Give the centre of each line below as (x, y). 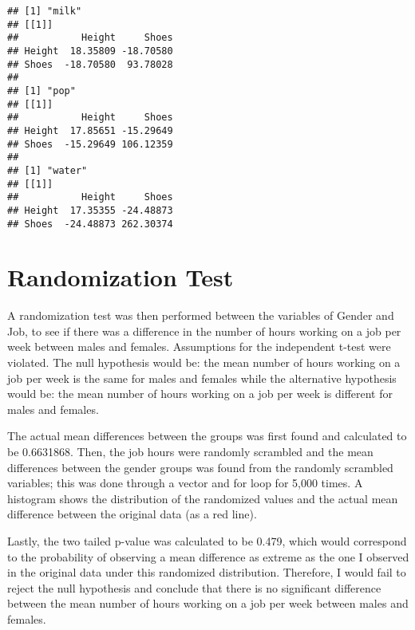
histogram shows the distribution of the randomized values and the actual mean (203, 498)
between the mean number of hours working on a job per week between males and (208, 603)
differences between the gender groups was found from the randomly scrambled (200, 467)
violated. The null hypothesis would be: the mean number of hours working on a (204, 362)
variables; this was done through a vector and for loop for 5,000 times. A (185, 483)
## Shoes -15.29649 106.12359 (90, 144)
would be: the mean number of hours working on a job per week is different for (200, 394)
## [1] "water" (47, 170)
